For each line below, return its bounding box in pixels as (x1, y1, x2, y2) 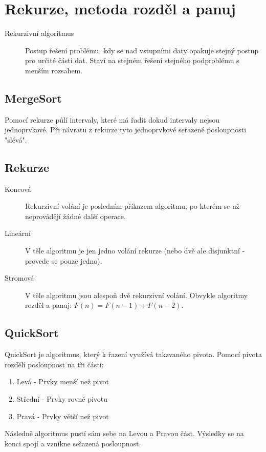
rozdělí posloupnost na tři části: (5, 359, 104, 369)
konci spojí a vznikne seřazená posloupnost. (5, 438, 141, 448)
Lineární (5, 228, 31, 239)
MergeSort (5, 90, 62, 106)
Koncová (5, 183, 31, 194)
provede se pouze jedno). (25, 255, 102, 266)
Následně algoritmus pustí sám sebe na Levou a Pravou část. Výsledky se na (5, 428, 244, 439)
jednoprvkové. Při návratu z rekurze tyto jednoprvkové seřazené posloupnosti (5, 124, 247, 135)
